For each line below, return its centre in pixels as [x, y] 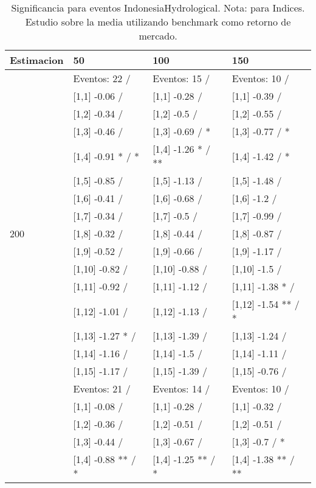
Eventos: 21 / [102, 389]
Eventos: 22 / [102, 78]
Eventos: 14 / [181, 389]
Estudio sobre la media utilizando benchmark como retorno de [158, 22]
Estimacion [37, 60]
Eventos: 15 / [181, 78]
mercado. [158, 36]
